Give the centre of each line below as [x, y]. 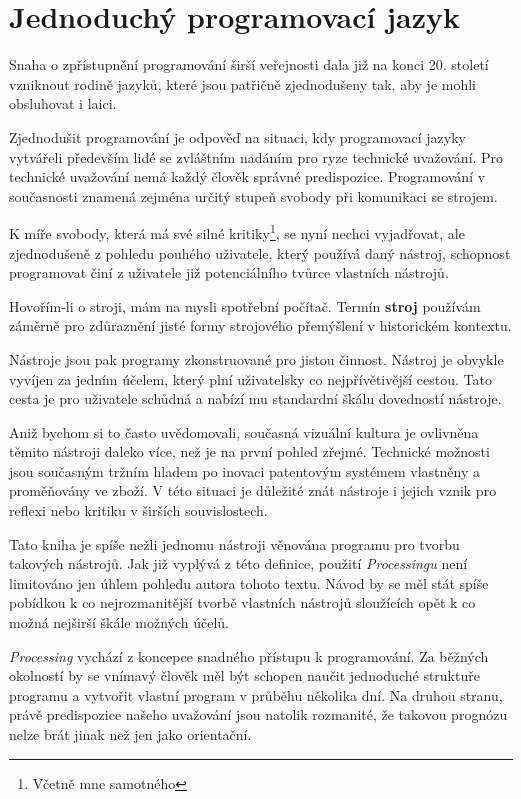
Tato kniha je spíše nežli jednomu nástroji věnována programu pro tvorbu [234, 543]
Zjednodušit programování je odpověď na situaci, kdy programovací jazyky [237, 136]
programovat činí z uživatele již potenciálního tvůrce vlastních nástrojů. [229, 272]
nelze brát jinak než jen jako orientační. [130, 734]
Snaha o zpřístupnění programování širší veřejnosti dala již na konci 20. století [249, 64]
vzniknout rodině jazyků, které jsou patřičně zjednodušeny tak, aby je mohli [242, 83]
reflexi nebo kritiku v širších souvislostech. [138, 510]
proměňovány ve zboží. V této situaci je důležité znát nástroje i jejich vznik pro [253, 490]
